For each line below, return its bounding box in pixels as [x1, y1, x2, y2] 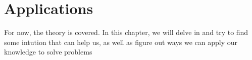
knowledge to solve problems [4, 46, 92, 57]
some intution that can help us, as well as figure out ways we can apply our [4, 36, 238, 47]
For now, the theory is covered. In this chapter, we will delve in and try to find [4, 27, 248, 37]
